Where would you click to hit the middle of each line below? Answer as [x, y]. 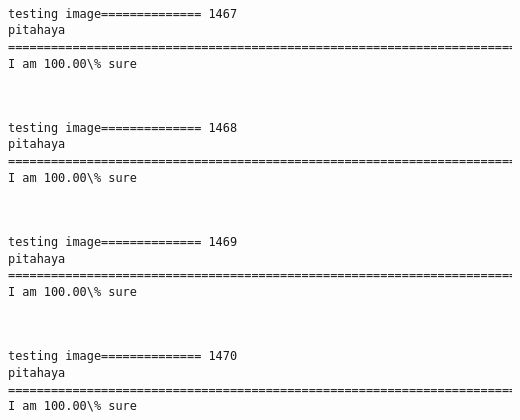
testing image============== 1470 [123, 356]
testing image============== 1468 [123, 127]
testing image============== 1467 [123, 13]
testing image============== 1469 [123, 242]
